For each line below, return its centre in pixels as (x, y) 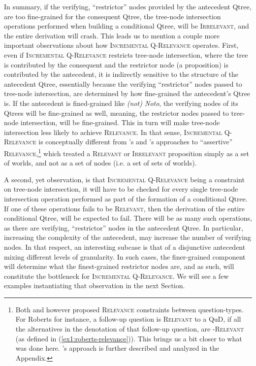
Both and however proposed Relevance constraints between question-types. (129, 309)
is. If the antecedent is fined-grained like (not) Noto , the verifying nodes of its (121, 103)
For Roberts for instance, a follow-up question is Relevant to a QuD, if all (128, 319)
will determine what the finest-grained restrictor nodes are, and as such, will (119, 266)
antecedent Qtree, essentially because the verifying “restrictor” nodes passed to (123, 83)
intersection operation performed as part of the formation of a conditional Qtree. (126, 198)
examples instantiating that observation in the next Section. (95, 285)
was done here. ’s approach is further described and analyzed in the (117, 348)
